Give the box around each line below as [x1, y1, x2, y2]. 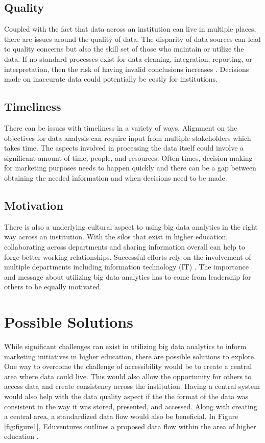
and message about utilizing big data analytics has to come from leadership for [4, 271, 251, 282]
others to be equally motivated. [4, 281, 102, 292]
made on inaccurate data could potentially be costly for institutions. [4, 73, 218, 84]
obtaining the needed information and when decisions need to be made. [4, 172, 227, 183]
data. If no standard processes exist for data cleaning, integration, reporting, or [4, 53, 252, 64]
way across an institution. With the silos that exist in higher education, [4, 231, 228, 242]
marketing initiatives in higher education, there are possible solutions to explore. [4, 351, 256, 361]
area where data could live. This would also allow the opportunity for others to [4, 371, 252, 381]
